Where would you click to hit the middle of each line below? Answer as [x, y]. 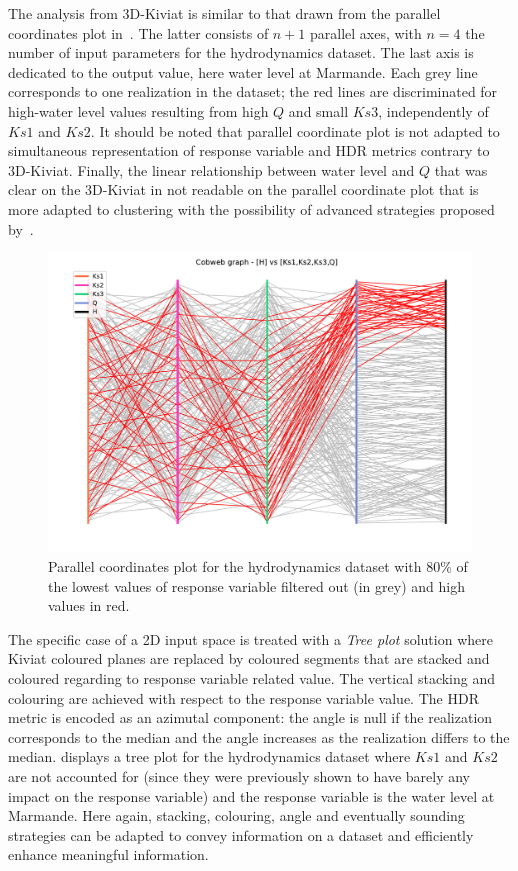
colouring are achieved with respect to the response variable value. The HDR [243, 697]
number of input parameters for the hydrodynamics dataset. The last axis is [241, 52]
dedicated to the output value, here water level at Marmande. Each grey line [243, 71]
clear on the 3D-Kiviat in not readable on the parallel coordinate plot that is [243, 189]
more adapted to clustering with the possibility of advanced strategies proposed [251, 208]
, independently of [433, 110]
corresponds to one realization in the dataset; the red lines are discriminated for [253, 91]
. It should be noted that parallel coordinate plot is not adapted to [295, 130]
